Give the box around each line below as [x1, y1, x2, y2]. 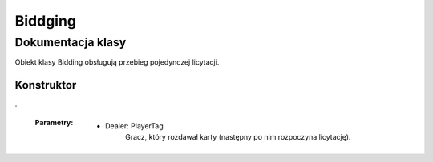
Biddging [14, 12, 76, 30]
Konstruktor [14, 78, 77, 92]
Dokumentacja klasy [14, 35, 127, 49]
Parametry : [34, 117, 74, 127]
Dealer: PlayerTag [105, 121, 164, 131]
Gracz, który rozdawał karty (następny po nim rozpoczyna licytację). [125, 132, 351, 142]
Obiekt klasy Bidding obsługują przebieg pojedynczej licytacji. [14, 57, 220, 67]
